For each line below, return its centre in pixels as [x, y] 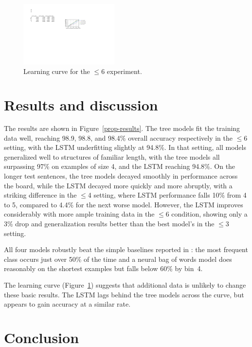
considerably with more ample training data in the [79, 214]
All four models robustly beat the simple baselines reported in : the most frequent [126, 249]
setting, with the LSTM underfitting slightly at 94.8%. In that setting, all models [125, 147]
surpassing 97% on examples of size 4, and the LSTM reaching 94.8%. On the [120, 166]
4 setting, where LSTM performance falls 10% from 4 [167, 195]
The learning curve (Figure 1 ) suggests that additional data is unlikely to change [125, 285]
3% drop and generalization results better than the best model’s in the [109, 224]
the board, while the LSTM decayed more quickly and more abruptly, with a [118, 185]
